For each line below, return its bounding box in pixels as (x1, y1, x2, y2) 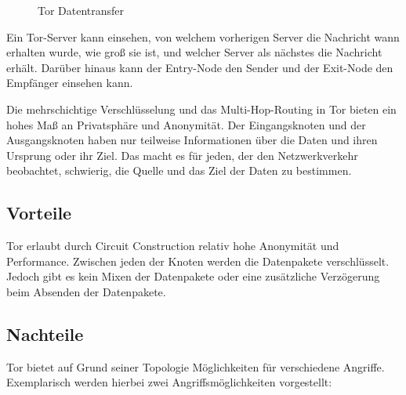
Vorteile (6, 201, 72, 225)
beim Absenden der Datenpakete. (6, 283, 166, 299)
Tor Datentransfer (38, 2, 125, 18)
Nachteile (6, 321, 84, 346)
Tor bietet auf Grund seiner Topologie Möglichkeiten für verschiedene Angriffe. (6, 358, 385, 375)
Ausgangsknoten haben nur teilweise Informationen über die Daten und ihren (6, 132, 378, 148)
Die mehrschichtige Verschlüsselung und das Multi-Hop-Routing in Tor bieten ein (6, 100, 397, 117)
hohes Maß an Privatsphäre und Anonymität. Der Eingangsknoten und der (6, 116, 366, 132)
